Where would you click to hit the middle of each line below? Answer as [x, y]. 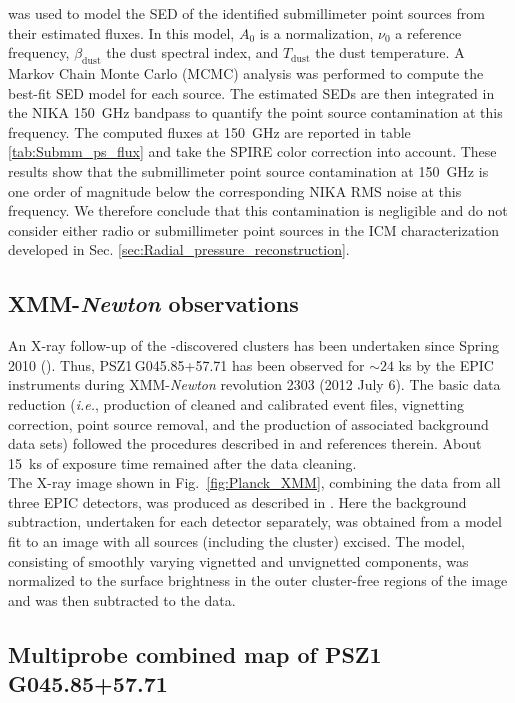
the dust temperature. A [390, 52]
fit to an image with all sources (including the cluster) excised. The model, [236, 541]
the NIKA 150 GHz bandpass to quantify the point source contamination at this [255, 112]
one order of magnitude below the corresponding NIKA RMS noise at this [235, 190]
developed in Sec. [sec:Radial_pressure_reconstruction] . [179, 249]
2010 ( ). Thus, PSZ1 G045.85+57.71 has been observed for [186, 364]
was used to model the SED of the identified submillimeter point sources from [246, 13]
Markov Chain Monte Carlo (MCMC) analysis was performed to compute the [246, 72]
